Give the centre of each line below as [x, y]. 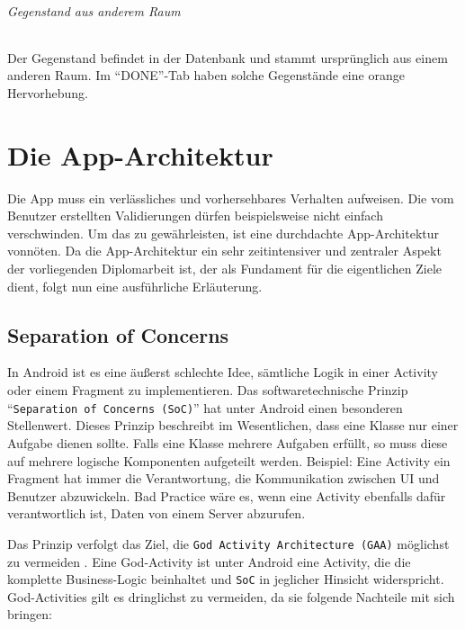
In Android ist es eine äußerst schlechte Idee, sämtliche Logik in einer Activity [223, 372]
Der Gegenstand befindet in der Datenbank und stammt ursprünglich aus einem [228, 57]
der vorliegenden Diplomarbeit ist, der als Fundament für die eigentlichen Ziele [224, 269]
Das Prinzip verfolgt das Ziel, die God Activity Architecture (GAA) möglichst [228, 543]
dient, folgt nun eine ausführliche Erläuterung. [135, 286]
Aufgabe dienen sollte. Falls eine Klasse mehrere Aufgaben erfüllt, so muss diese [228, 442]
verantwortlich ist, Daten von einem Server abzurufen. [156, 513]
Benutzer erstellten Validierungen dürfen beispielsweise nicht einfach [195, 216]
